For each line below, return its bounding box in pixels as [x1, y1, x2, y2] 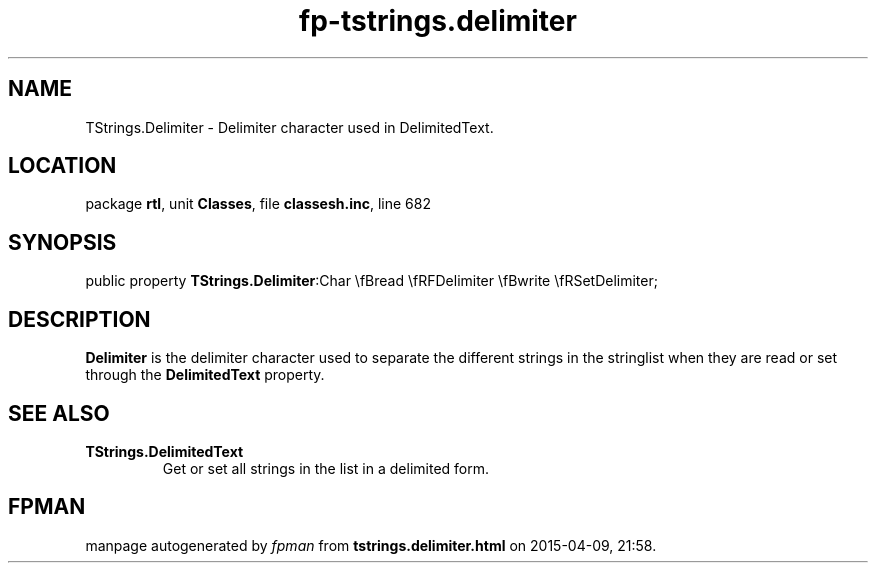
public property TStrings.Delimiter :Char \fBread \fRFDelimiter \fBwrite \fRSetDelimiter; [85, 272, 658, 290]
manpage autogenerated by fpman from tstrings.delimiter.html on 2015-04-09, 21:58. [85, 536, 657, 554]
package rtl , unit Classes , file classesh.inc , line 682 [85, 195, 431, 213]
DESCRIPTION [8, 306, 151, 332]
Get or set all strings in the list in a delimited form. [162, 459, 490, 477]
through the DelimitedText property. [85, 366, 325, 384]
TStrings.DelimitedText [85, 442, 244, 460]
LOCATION [8, 153, 117, 179]
